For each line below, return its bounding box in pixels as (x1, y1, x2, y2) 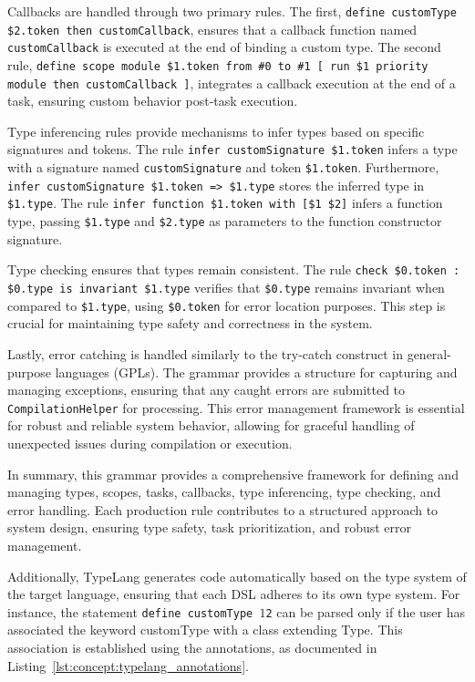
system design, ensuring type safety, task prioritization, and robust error (7, 518, 412, 537)
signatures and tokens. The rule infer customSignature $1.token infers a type (7, 139, 458, 159)
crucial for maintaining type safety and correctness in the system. (7, 314, 373, 333)
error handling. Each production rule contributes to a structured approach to (7, 500, 439, 519)
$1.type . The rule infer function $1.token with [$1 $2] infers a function (7, 193, 443, 212)
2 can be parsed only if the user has (265, 602, 466, 621)
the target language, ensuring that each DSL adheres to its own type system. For (7, 584, 460, 604)
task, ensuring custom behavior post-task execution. (7, 91, 298, 110)
